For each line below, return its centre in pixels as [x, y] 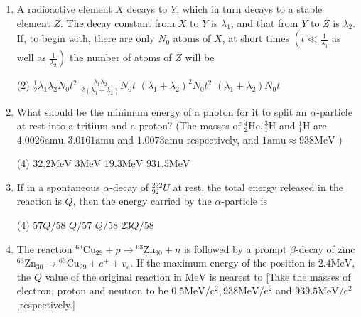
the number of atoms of [121, 57]
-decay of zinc [325, 248]
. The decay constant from [118, 22]
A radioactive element [64, 9]
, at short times [255, 38]
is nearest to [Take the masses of [280, 276]
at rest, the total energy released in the [258, 187]
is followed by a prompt [235, 248]
